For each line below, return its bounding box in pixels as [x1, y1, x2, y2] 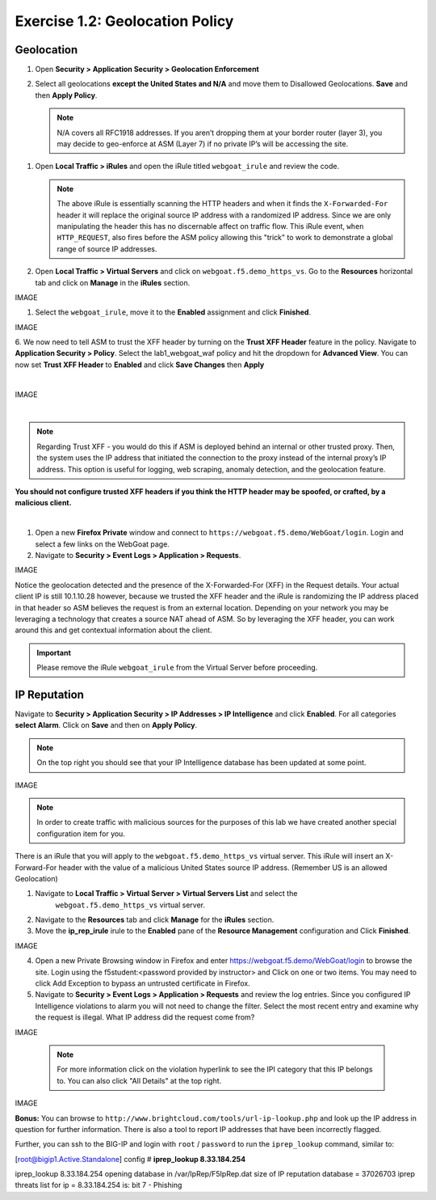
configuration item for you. [36, 829, 125, 839]
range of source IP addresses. [57, 243, 157, 254]
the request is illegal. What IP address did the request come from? [35, 1012, 255, 1022]
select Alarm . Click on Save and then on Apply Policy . [15, 720, 198, 730]
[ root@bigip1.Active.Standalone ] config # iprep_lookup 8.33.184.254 [15, 1154, 246, 1164]
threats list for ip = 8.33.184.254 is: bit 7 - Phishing [15, 1181, 182, 1190]
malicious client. [15, 498, 72, 508]
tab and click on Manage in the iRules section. [35, 277, 191, 287]
